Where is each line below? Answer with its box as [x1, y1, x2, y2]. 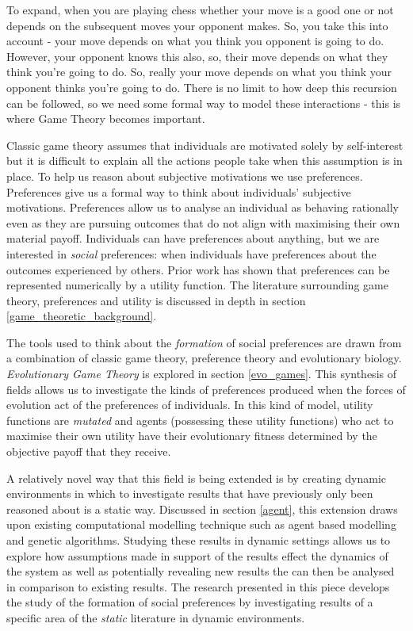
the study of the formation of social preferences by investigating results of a [6, 594, 373, 610]
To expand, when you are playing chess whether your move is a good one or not [6, 2, 394, 17]
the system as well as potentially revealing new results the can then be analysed [6, 563, 395, 579]
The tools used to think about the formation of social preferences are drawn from [6, 334, 402, 350]
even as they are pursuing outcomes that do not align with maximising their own [6, 214, 400, 231]
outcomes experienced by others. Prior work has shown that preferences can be [6, 261, 390, 277]
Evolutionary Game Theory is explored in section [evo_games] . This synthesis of [6, 365, 396, 382]
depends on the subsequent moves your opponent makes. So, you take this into [6, 17, 388, 33]
